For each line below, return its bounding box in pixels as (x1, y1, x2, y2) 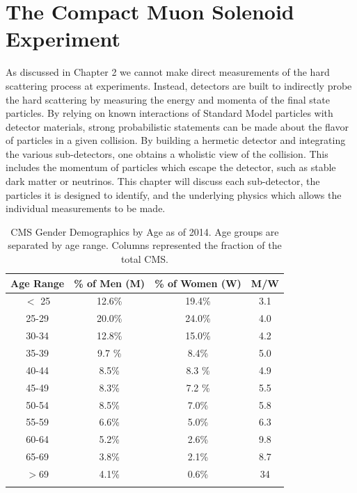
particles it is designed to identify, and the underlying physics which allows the (6, 187, 342, 202)
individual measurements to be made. (6, 201, 166, 216)
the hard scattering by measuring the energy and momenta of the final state (6, 92, 330, 106)
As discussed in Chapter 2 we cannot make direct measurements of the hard (6, 65, 330, 79)
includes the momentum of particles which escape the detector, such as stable (6, 160, 336, 175)
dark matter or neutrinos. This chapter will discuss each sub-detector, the (6, 174, 320, 188)
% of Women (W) (154, 275, 241, 290)
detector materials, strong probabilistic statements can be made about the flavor (6, 119, 349, 134)
